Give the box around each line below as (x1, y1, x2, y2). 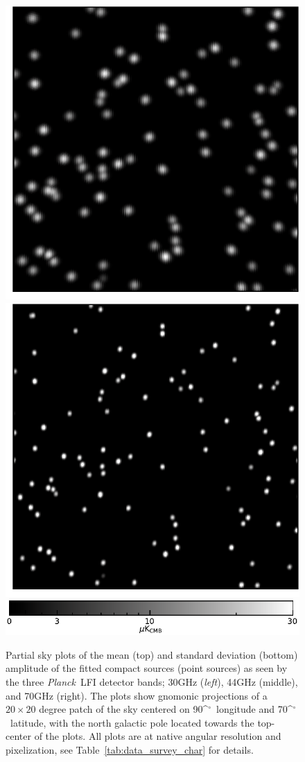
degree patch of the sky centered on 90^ (39, 702, 209, 716)
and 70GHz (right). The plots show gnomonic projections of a (6, 688, 268, 702)
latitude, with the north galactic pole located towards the (10, 715, 254, 729)
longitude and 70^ (216, 702, 293, 716)
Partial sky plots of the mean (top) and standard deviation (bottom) (6, 647, 298, 661)
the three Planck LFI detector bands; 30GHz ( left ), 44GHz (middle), (6, 674, 298, 689)
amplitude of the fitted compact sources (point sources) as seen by (6, 661, 288, 675)
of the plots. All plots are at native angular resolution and (34, 729, 281, 743)
